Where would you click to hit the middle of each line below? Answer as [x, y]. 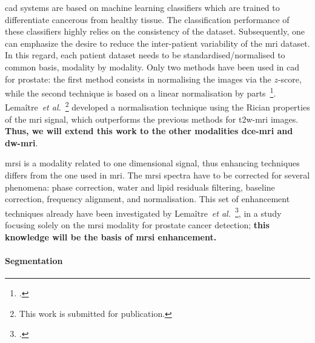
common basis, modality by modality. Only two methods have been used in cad [152, 66]
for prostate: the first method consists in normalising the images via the [138, 79]
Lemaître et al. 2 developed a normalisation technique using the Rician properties [157, 106]
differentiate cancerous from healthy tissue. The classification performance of [147, 19]
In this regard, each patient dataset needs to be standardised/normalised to [145, 55]
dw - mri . [22, 142]
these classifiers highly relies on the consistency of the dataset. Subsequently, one [155, 31]
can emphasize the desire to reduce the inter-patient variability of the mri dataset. [157, 43]
